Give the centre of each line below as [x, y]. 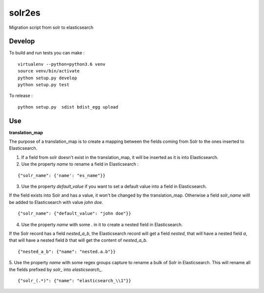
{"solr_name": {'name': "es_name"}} [62, 175]
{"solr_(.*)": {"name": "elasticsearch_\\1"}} [75, 281]
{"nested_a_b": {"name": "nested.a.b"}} [67, 251]
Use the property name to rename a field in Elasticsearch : [80, 164]
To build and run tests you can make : [47, 53]
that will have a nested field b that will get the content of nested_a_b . [78, 240]
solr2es [25, 13]
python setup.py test [44, 85]
